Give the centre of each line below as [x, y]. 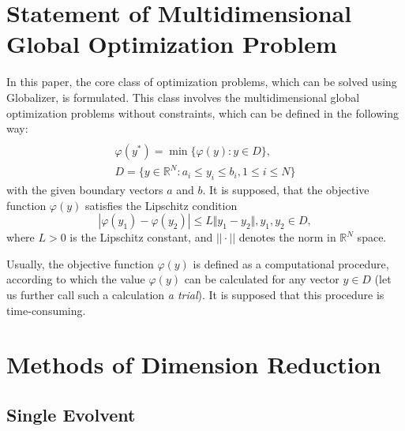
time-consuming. [46, 310]
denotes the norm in [287, 237]
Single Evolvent [71, 414]
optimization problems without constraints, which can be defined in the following [202, 112]
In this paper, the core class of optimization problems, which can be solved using [202, 82]
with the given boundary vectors [85, 190]
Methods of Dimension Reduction [194, 364]
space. [372, 237]
